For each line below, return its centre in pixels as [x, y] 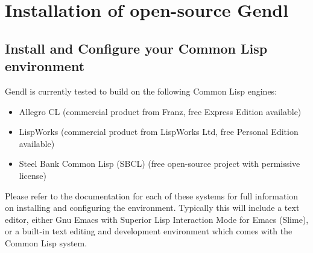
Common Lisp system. [46, 242]
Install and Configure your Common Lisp [136, 48]
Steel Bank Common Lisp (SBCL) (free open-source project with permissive [160, 164]
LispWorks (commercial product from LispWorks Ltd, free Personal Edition [159, 132]
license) [33, 175]
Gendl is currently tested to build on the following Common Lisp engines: [141, 91]
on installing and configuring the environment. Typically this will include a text [152, 208]
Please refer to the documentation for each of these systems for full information [152, 195]
